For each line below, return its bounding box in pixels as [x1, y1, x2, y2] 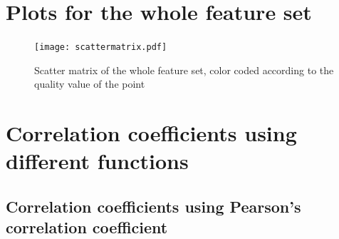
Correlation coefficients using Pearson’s [6, 195, 301, 217]
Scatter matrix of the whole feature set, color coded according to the [34, 62, 334, 77]
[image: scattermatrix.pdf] [34, 42, 167, 53]
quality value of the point [34, 76, 145, 91]
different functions [6, 146, 189, 176]
